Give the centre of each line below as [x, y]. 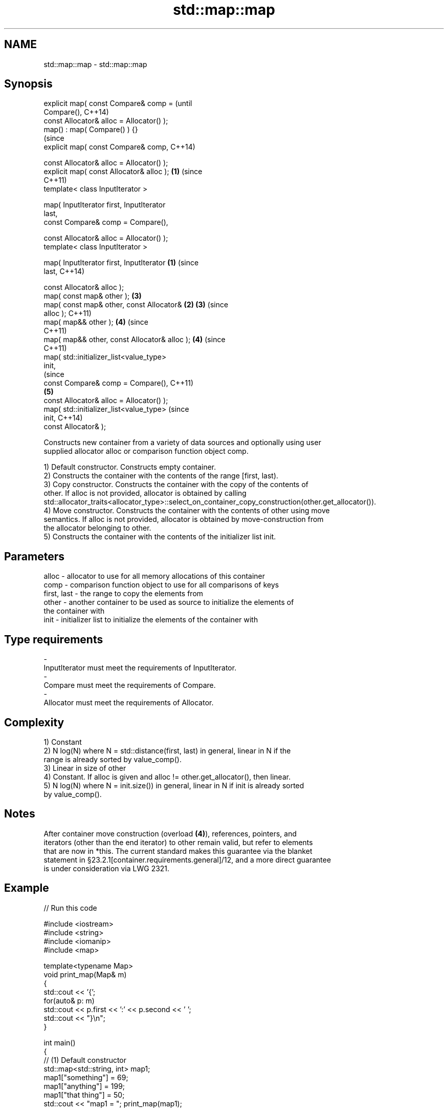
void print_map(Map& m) [85, 974]
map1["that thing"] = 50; [84, 1095]
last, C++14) [64, 271]
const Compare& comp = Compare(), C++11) [119, 383]
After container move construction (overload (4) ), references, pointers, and [170, 833]
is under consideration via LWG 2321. [107, 868]
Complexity [34, 722]
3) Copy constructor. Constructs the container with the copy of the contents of [176, 485]
